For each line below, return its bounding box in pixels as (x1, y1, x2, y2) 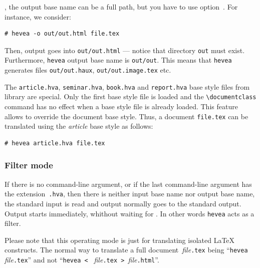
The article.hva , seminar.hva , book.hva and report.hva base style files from (5, 81, 250, 92)
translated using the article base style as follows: (5, 121, 153, 131)
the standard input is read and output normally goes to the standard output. (5, 198, 241, 208)
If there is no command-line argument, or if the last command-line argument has (5, 178, 252, 189)
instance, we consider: (5, 11, 71, 22)
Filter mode (5, 159, 53, 171)
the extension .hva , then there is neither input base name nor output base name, (5, 188, 255, 199)
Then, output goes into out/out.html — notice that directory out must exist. (5, 45, 245, 55)
